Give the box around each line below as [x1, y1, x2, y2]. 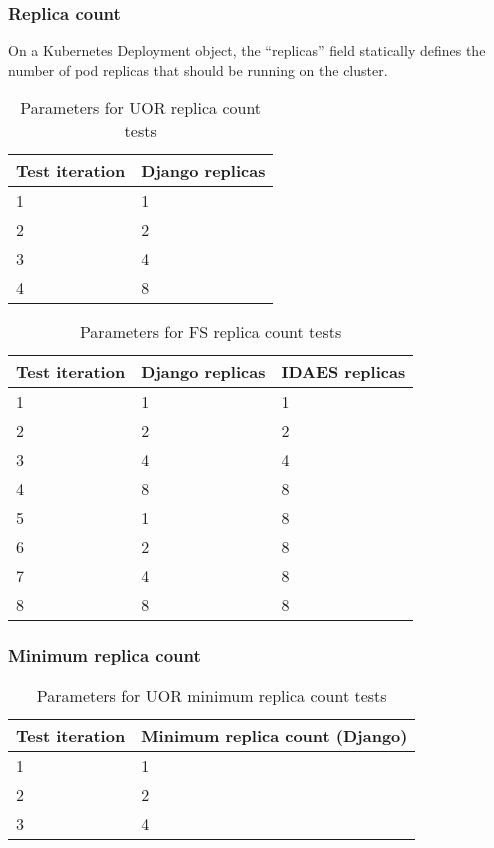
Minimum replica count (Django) [141, 723, 408, 747]
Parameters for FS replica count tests [79, 320, 342, 344]
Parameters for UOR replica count [20, 96, 262, 120]
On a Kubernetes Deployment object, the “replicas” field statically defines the [8, 40, 486, 61]
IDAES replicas [281, 360, 406, 384]
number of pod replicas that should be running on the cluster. [8, 59, 388, 80]
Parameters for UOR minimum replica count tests [36, 683, 387, 707]
